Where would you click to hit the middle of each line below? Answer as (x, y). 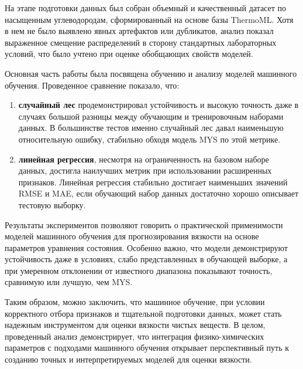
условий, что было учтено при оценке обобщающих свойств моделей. (129, 54)
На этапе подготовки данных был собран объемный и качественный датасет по (145, 8)
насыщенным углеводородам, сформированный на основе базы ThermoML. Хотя (149, 19)
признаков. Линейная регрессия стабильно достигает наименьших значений (153, 182)
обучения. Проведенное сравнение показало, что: (92, 85)
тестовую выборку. (52, 204)
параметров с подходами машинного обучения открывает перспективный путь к (147, 348)
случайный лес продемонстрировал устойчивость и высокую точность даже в (159, 105)
